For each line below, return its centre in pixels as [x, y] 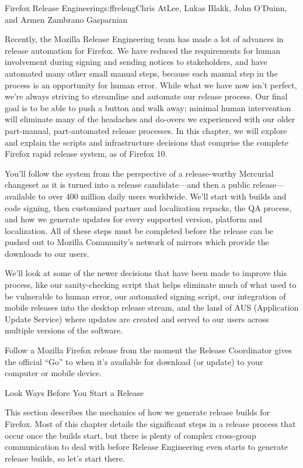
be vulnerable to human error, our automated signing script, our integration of [145, 296]
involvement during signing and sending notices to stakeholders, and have [136, 62]
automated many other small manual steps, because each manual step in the [141, 73]
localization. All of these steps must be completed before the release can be [139, 230]
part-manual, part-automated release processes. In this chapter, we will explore [146, 130]
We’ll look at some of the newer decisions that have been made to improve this [146, 273]
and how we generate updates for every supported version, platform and [134, 219]
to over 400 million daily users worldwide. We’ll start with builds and [162, 196]
